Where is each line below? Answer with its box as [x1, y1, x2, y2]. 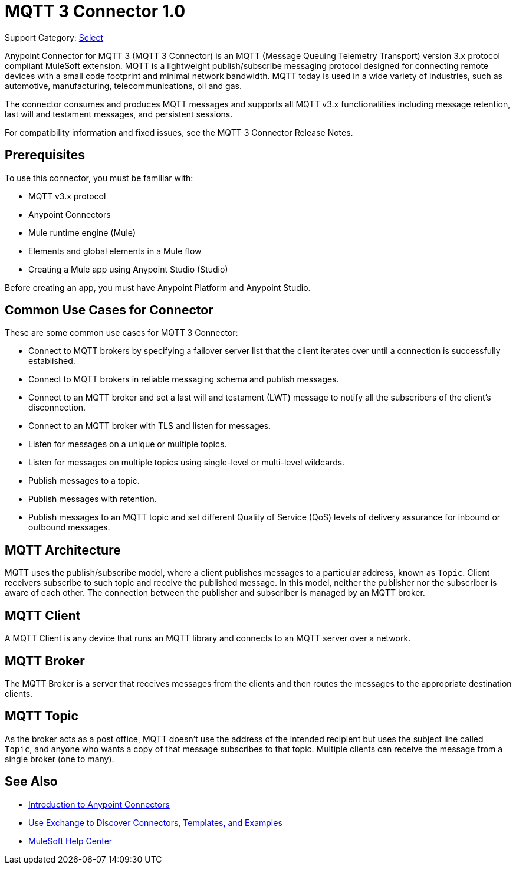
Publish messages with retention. [28, 494, 157, 504]
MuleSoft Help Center [28, 835, 113, 846]
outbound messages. [28, 522, 110, 533]
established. [28, 356, 75, 366]
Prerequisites [5, 147, 85, 163]
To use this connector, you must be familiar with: [5, 172, 193, 183]
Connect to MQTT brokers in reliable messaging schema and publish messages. [28, 374, 339, 385]
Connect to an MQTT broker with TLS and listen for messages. [28, 421, 271, 431]
